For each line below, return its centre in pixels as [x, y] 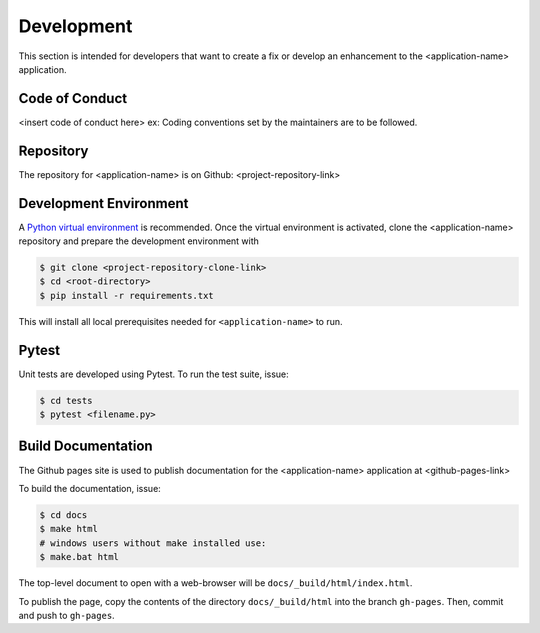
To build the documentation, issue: [90, 488]
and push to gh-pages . [66, 615]
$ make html [69, 529]
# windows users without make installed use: [153, 543]
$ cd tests [66, 400]
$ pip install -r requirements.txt [126, 295]
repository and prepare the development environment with [139, 241]
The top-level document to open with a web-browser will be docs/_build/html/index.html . [215, 583]
